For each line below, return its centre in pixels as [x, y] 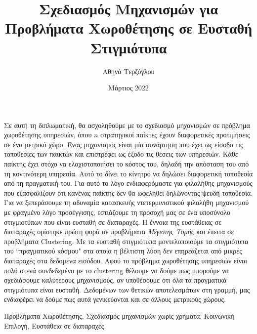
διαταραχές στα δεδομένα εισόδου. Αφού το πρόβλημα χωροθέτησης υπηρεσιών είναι [126, 260]
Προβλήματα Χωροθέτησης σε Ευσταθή [128, 28]
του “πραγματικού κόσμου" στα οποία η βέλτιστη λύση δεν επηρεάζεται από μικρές [123, 251]
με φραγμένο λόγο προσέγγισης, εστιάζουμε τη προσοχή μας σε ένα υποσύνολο [117, 212]
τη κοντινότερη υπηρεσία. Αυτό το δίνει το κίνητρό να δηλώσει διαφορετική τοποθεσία [128, 173]
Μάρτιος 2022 [128, 88]
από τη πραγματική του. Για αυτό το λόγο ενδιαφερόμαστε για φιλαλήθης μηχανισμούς [128, 183]
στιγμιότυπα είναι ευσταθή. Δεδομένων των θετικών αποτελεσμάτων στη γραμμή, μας [127, 289]
